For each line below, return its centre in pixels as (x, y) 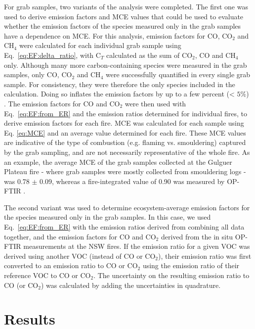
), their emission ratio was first (205, 256)
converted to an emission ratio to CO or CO (71, 265)
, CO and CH (215, 55)
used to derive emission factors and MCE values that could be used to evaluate (124, 16)
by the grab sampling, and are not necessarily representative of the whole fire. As (127, 152)
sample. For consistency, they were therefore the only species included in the (120, 84)
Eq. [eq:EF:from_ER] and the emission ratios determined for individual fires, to (126, 113)
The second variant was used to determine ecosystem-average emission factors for (127, 207)
